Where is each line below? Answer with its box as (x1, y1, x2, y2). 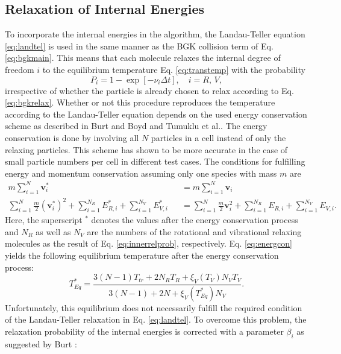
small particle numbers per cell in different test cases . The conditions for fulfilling (5, 155, 305, 168)
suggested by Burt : (5, 337, 77, 350)
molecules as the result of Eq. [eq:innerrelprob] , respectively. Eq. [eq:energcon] (5, 237, 292, 250)
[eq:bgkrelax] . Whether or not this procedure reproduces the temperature (5, 96, 275, 109)
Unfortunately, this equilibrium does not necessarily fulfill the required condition (5, 301, 302, 314)
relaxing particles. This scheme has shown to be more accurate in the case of (5, 143, 288, 156)
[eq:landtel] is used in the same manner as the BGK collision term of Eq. (5, 39, 274, 52)
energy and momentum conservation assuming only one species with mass (5, 166, 277, 179)
